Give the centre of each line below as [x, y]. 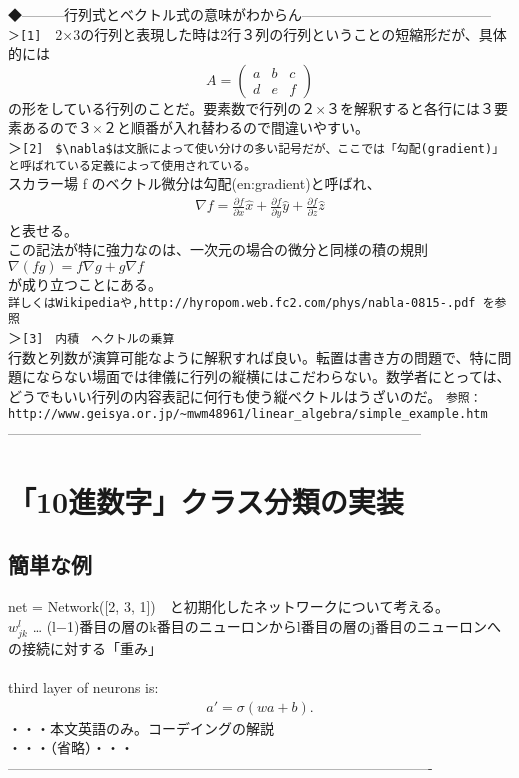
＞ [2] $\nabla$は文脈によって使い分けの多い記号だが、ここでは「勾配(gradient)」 [256, 147]
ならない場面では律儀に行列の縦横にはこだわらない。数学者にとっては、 [273, 376]
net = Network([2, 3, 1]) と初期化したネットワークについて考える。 [228, 606]
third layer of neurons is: [83, 687]
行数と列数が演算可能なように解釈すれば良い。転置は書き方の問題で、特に [253, 356]
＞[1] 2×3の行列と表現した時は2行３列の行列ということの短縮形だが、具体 [257, 33]
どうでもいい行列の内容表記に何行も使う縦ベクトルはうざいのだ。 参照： [245, 395]
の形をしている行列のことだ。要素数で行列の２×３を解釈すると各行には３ [251, 107]
